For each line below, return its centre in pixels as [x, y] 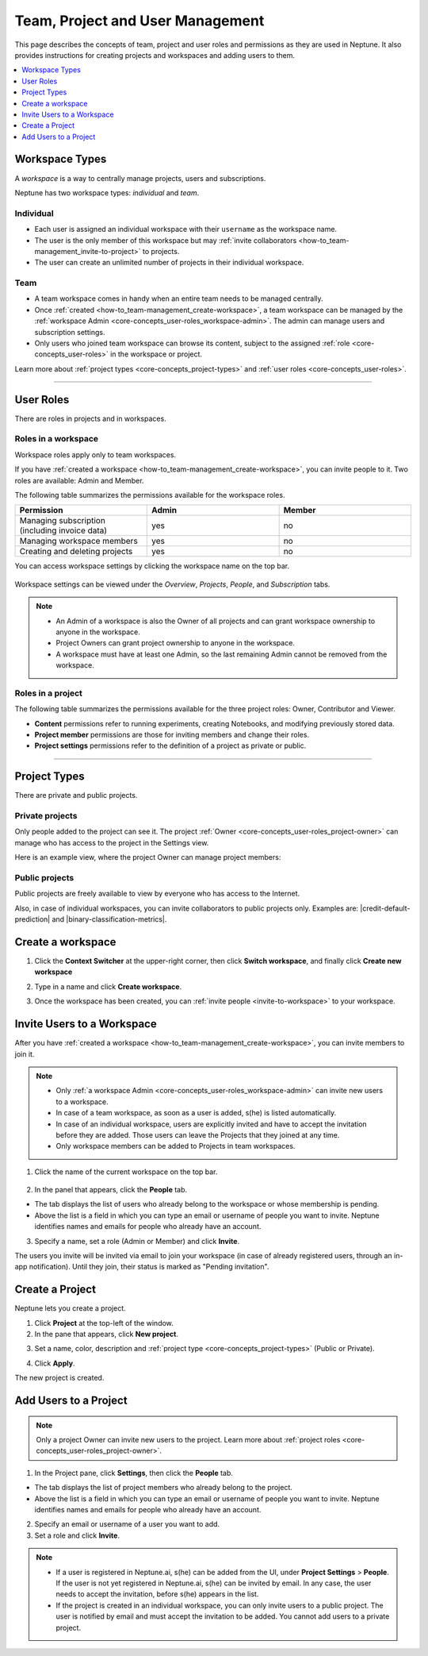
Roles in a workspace [57, 439]
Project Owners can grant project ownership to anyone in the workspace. [175, 643]
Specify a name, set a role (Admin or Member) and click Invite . [137, 1241]
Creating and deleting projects [76, 552]
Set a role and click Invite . [77, 1535]
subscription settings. [70, 332]
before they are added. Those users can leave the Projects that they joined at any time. [198, 1134]
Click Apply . [55, 1363]
